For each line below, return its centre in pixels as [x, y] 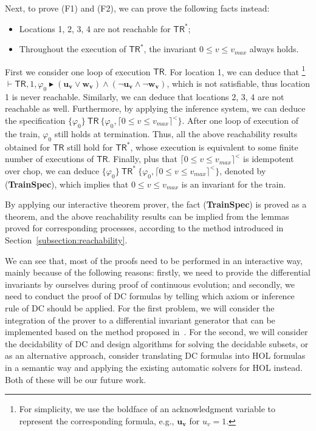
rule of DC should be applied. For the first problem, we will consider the [140, 307]
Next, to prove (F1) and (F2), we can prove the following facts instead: [137, 8]
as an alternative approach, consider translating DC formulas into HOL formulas [155, 355]
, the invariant [170, 49]
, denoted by [243, 170]
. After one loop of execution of [240, 120]
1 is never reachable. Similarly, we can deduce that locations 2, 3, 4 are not [145, 96]
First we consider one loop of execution [78, 71]
